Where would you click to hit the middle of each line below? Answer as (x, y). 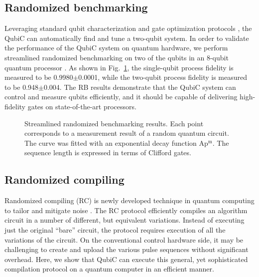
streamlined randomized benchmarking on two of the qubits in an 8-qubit (117, 57)
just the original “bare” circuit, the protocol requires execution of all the (115, 229)
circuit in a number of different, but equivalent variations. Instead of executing (125, 220)
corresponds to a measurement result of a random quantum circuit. (127, 133)
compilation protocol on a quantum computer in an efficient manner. (109, 269)
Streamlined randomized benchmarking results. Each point (114, 123)
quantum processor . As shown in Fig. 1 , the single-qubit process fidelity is (119, 67)
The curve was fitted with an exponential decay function (111, 142)
